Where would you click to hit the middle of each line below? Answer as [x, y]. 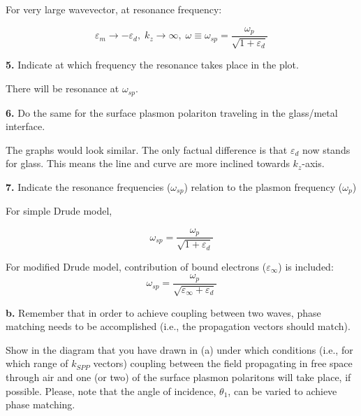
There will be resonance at [62, 88]
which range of [37, 363]
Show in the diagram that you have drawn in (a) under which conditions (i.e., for [179, 349]
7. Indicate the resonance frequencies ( [88, 186]
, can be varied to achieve [282, 390]
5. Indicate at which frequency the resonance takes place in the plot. [152, 65]
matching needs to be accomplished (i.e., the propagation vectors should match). [178, 326]
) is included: [306, 266]
